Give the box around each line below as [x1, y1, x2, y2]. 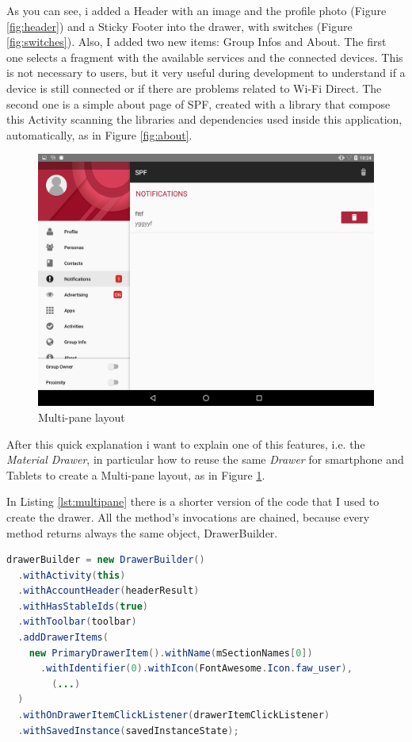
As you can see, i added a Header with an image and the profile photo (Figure [6, 2, 387, 18]
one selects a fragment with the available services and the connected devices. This [6, 48, 403, 65]
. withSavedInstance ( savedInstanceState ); [17, 725, 239, 736]
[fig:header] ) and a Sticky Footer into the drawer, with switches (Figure [6, 17, 353, 34]
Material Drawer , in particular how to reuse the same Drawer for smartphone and [6, 451, 404, 468]
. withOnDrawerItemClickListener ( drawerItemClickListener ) [17, 709, 330, 721]
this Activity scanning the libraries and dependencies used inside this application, [6, 111, 402, 128]
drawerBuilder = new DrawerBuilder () [6, 554, 205, 566]
